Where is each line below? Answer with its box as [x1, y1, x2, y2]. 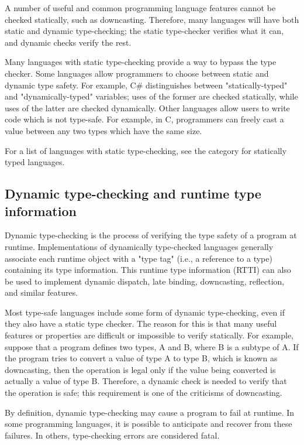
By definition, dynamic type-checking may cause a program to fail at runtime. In [5, 406, 295, 418]
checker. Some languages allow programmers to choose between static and [5, 67, 269, 79]
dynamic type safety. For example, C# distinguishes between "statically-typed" [5, 78, 288, 91]
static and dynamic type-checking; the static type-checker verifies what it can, [5, 25, 284, 37]
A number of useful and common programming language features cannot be [5, 2, 276, 13]
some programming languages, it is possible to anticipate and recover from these [5, 417, 292, 430]
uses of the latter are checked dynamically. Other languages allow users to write [5, 101, 290, 114]
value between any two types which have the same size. [5, 124, 202, 136]
